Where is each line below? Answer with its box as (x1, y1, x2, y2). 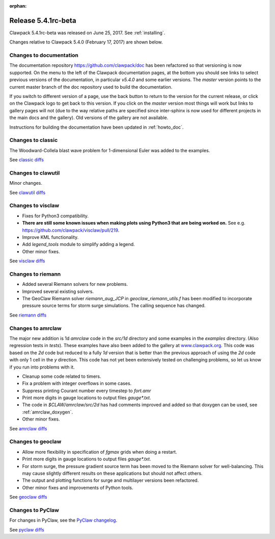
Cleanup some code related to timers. (22, 373, 101, 379)
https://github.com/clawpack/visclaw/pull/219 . (22, 227, 120, 233)
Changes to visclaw (9, 202, 60, 209)
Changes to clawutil (9, 169, 60, 176)
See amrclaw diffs (9, 425, 47, 431)
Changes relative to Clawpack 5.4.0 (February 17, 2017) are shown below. (9, 39, 163, 45)
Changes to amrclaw (9, 325, 62, 332)
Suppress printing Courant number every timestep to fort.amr (22, 387, 151, 394)
